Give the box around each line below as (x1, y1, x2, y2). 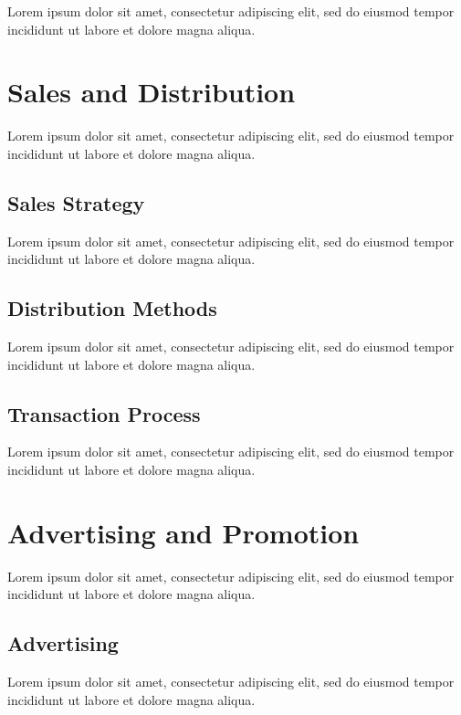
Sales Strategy (7, 188, 145, 216)
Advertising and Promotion (7, 513, 360, 551)
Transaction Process (7, 399, 201, 427)
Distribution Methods (7, 294, 217, 322)
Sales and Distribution (7, 73, 296, 110)
